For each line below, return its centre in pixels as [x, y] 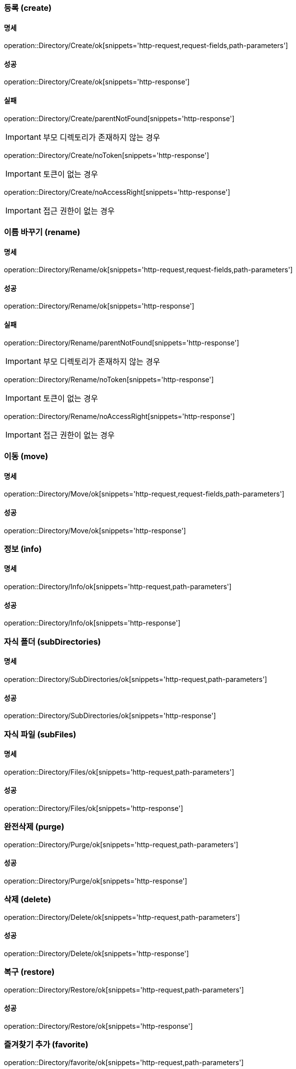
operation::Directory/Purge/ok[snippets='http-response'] [96, 881]
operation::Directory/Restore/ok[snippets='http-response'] [99, 1026]
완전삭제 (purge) [34, 827]
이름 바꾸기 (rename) [42, 232]
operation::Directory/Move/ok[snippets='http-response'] [95, 530]
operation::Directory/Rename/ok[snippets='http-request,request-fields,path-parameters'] [148, 270]
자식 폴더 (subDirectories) [52, 641]
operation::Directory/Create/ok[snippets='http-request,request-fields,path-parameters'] [146, 46]
